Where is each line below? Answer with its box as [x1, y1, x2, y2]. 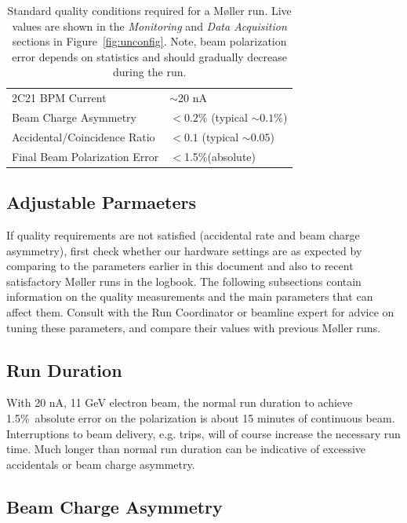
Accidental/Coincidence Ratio [12, 128, 155, 144]
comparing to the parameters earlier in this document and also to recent [6, 258, 354, 274]
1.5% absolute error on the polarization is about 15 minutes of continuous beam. [6, 410, 395, 426]
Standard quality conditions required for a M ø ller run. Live [7, 2, 292, 18]
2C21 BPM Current [12, 90, 107, 106]
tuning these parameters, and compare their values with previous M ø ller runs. [6, 319, 381, 335]
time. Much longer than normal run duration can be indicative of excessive [6, 441, 366, 457]
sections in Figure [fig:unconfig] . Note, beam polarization [12, 33, 287, 49]
